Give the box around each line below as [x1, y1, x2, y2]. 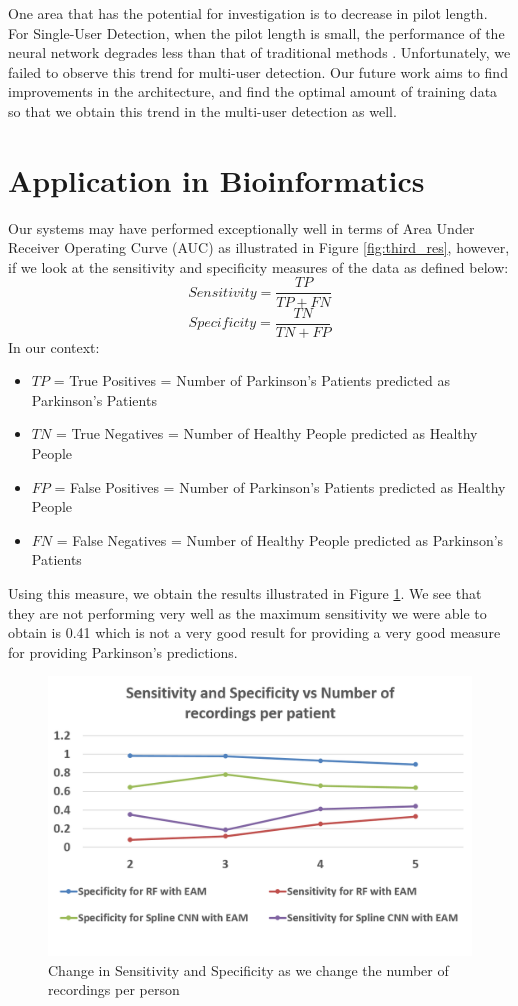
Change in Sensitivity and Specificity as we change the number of [48, 959, 449, 980]
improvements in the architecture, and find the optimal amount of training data [8, 81, 498, 102]
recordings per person [48, 979, 180, 1000]
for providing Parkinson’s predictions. [8, 641, 238, 662]
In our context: [8, 336, 100, 357]
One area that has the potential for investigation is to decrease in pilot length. [8, 3, 488, 23]
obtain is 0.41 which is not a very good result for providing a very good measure [8, 622, 501, 643]
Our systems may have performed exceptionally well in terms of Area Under [8, 217, 475, 238]
